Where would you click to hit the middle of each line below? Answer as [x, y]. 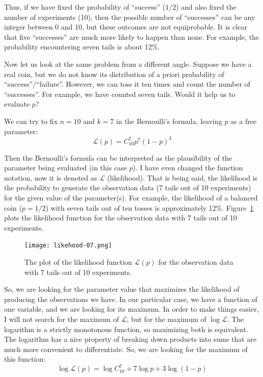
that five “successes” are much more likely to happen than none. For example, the [132, 36]
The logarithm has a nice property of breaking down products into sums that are [130, 339]
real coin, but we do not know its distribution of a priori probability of [114, 74]
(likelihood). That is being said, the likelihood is [182, 177]
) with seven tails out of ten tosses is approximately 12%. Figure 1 [150, 207]
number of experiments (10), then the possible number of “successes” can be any [130, 17]
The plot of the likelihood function [78, 262]
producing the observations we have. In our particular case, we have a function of [131, 299]
